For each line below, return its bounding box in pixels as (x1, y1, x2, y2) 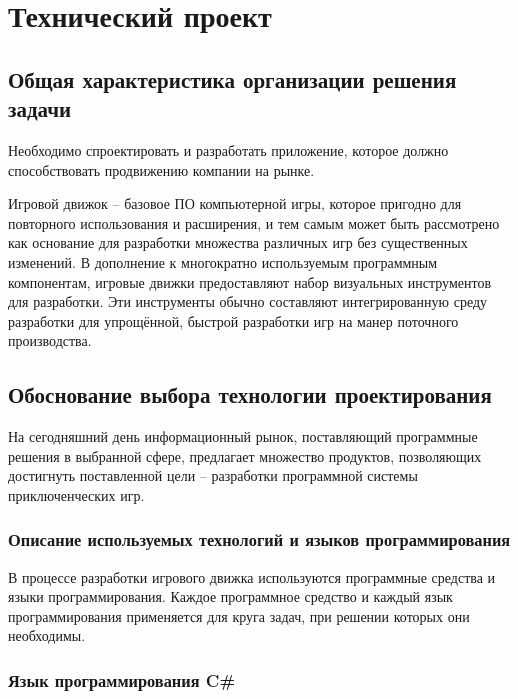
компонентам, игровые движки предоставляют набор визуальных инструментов (8, 271, 492, 292)
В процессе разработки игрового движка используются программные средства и (8, 566, 496, 587)
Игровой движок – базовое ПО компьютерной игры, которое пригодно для (8, 193, 462, 214)
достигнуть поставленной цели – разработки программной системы (8, 465, 418, 486)
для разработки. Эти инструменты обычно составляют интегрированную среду (8, 291, 488, 312)
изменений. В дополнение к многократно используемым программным (8, 251, 438, 272)
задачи (8, 93, 72, 124)
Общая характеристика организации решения (8, 63, 457, 94)
